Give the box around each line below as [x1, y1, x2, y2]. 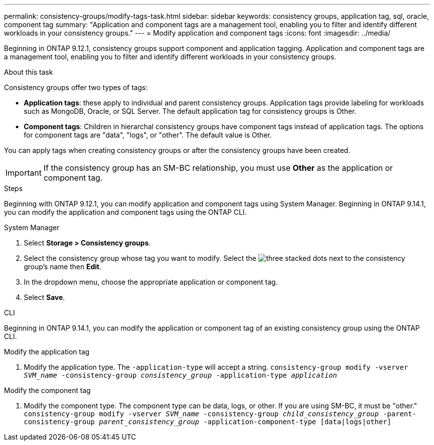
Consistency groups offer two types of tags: [4, 83, 148, 92]
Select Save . [24, 293, 65, 301]
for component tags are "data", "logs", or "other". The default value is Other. [24, 131, 272, 139]
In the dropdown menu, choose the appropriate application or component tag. [24, 278, 278, 286]
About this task [4, 68, 53, 76]
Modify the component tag [4, 386, 91, 395]
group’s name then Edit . [24, 262, 102, 271]
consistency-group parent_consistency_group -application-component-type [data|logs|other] [24, 418, 391, 426]
